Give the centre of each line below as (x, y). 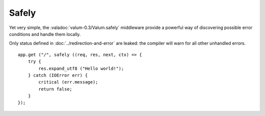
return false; (55, 89)
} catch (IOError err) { (58, 75)
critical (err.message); (68, 82)
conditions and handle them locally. (45, 34)
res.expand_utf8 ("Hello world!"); (81, 68)
